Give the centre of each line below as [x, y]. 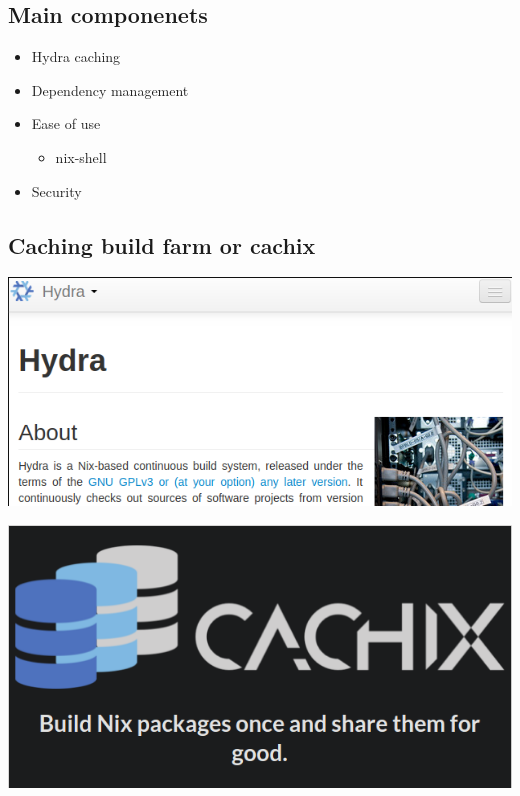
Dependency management [110, 89]
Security [56, 190]
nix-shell [81, 156]
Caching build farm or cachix [162, 244]
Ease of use [66, 123]
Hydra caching [76, 56]
